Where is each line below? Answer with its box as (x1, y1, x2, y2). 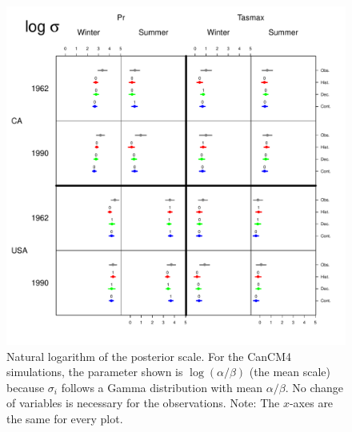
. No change (285, 378, 344, 395)
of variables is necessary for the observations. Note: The (6, 394, 280, 411)
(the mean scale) (249, 363, 331, 380)
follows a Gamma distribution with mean (61, 378, 263, 395)
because (6, 378, 45, 395)
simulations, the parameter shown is (6, 363, 183, 380)
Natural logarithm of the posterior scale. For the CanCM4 (6, 347, 292, 364)
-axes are (289, 394, 334, 411)
